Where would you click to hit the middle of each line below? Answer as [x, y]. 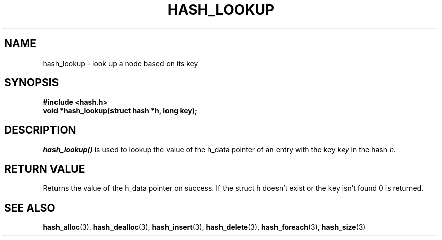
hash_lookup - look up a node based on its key [121, 63]
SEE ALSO [30, 208]
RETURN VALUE [45, 169]
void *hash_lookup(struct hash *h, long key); [120, 111]
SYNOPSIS [32, 83]
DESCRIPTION [40, 130]
